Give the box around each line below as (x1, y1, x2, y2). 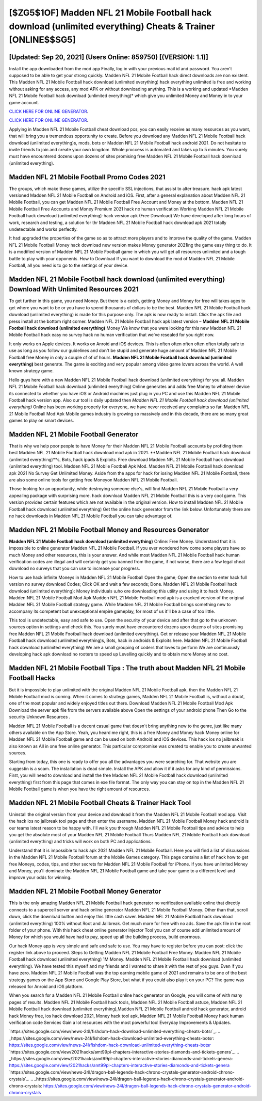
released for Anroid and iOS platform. (9, 984, 84, 989)
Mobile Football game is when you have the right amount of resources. (9, 786, 150, 792)
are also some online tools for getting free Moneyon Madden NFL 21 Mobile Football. (9, 477, 178, 482)
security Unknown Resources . (9, 714, 70, 720)
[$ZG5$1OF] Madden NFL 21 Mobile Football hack (9, 7, 212, 18)
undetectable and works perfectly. (9, 226, 78, 232)
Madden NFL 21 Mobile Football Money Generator (9, 887, 162, 895)
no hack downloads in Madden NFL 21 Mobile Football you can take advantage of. (9, 513, 173, 519)
